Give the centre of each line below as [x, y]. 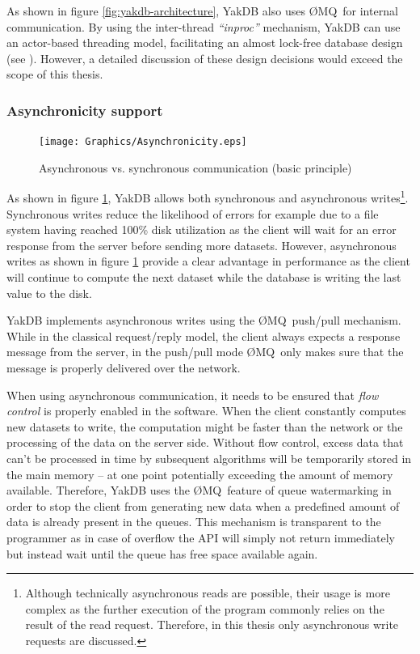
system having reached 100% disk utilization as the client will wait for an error [202, 229]
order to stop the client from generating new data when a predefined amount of [203, 505]
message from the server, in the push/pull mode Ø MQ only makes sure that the [205, 352]
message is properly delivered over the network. [124, 368]
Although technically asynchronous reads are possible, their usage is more [208, 593]
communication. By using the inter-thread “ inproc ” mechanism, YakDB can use [204, 26]
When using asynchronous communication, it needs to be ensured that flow [193, 395]
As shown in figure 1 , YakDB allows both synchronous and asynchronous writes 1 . [208, 197]
